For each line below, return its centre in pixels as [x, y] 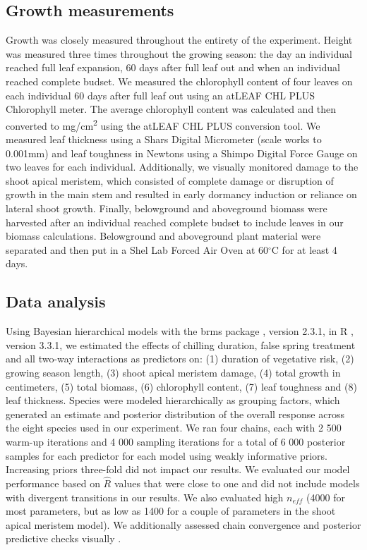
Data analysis [56, 301]
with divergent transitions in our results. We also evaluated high [145, 497]
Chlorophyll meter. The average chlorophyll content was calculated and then [171, 109]
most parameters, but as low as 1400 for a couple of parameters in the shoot [171, 511]
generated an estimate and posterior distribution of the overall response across [175, 414]
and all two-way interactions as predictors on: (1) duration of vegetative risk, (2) [180, 359]
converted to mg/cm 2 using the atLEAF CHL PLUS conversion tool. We [163, 124]
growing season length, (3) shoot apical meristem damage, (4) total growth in [173, 372]
